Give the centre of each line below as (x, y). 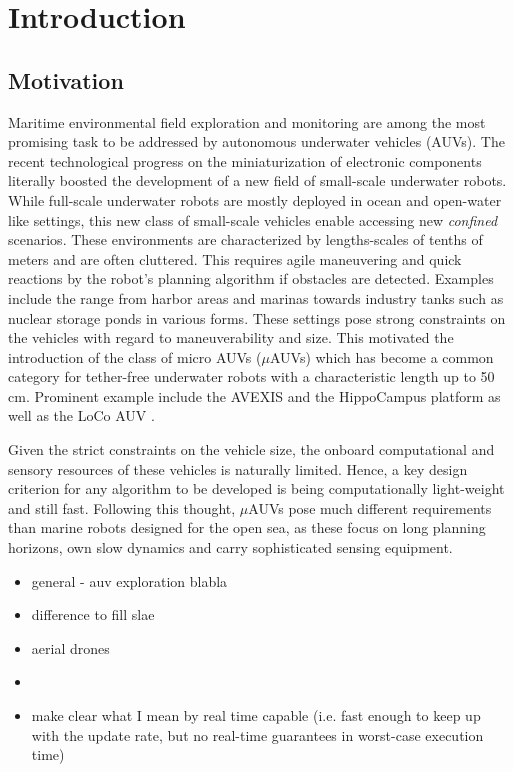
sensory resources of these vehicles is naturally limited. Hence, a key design (238, 468)
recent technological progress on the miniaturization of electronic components (245, 160)
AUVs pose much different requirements (370, 507)
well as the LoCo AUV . (81, 415)
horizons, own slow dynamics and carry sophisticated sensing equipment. (230, 547)
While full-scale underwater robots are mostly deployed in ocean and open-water (255, 199)
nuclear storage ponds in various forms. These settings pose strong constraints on (257, 317)
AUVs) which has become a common (381, 356)
